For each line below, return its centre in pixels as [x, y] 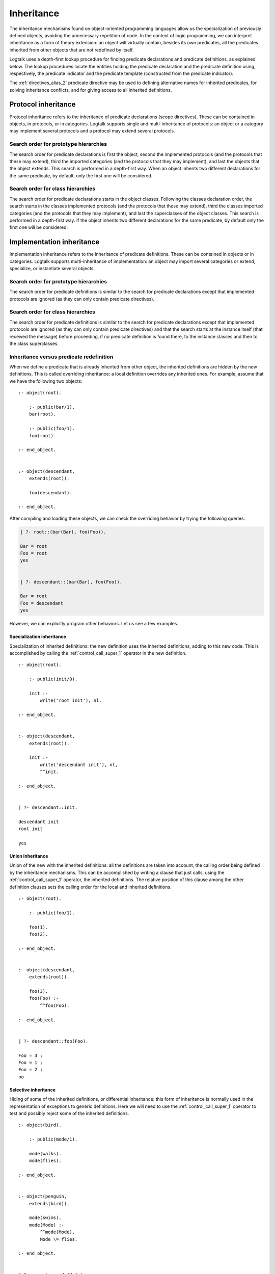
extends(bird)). [49, 1203]
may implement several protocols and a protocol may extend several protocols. [92, 131]
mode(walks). [45, 1153]
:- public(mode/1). [53, 1139]
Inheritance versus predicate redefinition [61, 357]
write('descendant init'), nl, [79, 765]
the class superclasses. [34, 343]
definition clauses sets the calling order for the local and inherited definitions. [90, 887]
